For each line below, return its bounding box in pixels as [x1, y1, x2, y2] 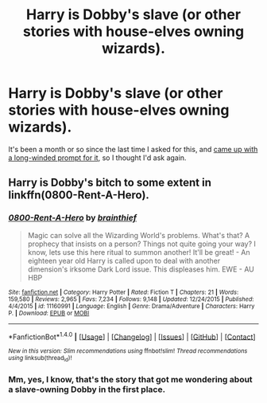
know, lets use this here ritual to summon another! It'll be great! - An [27, 247, 250, 256]
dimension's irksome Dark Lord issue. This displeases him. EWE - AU [27, 264, 254, 274]
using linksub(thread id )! [8, 354, 72, 363]
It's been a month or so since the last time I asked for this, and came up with [8, 144, 258, 154]
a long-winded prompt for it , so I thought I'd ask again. [8, 153, 187, 162]
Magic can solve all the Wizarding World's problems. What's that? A [27, 230, 250, 240]
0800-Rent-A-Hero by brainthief [8, 213, 137, 224]
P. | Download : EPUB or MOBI [8, 309, 90, 317]
